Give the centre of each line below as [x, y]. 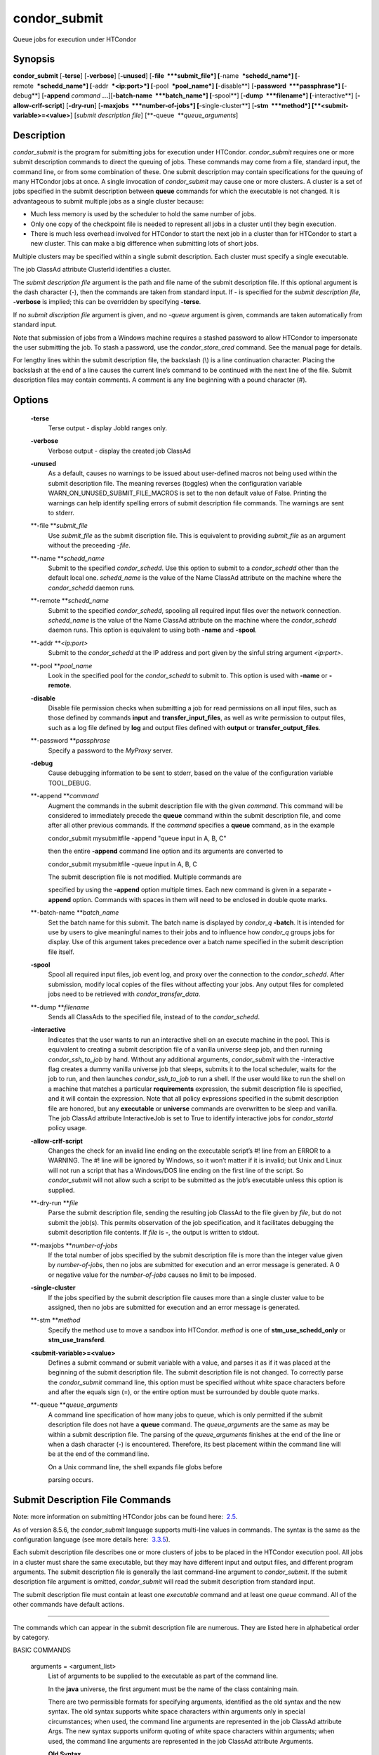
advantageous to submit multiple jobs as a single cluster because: [108, 201]
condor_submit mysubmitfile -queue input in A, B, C [123, 864]
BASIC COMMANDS [42, 1650]
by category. [31, 1637]
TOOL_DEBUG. [69, 783]
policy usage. [67, 1128]
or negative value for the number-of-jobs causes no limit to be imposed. [152, 1275]
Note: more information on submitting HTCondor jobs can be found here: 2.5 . [125, 1517]
